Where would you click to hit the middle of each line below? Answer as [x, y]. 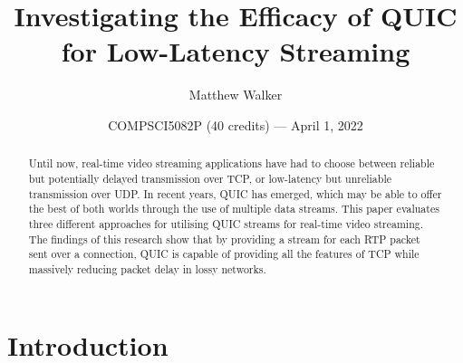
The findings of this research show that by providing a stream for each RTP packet [224, 239]
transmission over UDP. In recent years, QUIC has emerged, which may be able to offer [235, 193]
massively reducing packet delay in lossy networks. [147, 268]
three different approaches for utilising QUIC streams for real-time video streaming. [226, 223]
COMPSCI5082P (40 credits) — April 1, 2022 [236, 124]
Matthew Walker [236, 95]
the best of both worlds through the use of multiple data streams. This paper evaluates [234, 209]
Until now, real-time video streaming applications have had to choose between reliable [231, 163]
